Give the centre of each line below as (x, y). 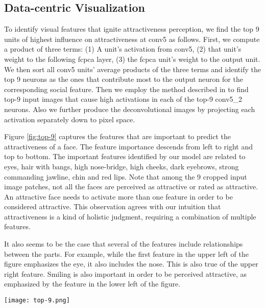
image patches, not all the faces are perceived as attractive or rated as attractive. (131, 186)
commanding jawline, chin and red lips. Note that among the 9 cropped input (126, 176)
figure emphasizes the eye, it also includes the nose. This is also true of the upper (131, 264)
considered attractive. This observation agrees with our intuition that (113, 206)
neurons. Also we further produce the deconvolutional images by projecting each (130, 109)
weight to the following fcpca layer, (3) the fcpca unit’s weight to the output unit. (132, 59)
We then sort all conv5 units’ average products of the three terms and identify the (132, 69)
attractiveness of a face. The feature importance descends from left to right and (128, 146)
